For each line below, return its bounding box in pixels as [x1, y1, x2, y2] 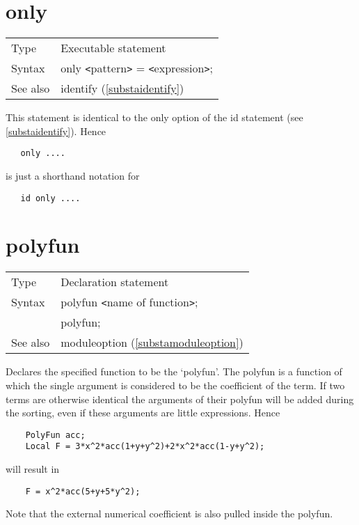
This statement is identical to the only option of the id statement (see [6, 110, 303, 125]
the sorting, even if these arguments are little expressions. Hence [6, 405, 280, 420]
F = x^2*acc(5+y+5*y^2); [25, 486, 141, 496]
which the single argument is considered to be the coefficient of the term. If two [6, 377, 345, 392]
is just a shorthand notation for [6, 168, 140, 182]
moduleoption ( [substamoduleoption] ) [61, 334, 244, 351]
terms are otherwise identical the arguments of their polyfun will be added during [6, 391, 354, 406]
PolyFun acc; [25, 430, 86, 440]
